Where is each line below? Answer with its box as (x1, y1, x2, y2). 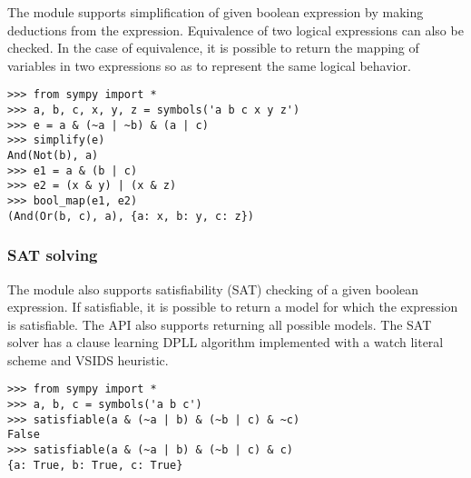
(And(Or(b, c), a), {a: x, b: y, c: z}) (7, 209, 255, 223)
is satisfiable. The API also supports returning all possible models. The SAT (7, 314, 432, 334)
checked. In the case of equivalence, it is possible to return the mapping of (7, 38, 419, 57)
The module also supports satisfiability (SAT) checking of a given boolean (7, 279, 419, 298)
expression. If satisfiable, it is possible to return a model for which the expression (7, 297, 458, 316)
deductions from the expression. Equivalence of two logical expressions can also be (7, 20, 464, 39)
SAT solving (7, 244, 98, 266)
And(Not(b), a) (7, 149, 99, 162)
